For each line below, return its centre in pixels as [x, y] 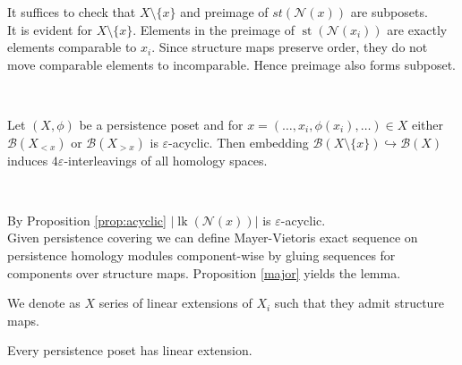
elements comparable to [72, 47]
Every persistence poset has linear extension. [130, 350]
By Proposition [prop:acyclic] [87, 220]
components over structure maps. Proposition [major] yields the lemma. [204, 272]
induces [28, 160]
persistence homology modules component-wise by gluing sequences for [201, 255]
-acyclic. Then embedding [239, 142]
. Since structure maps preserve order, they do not [290, 47]
